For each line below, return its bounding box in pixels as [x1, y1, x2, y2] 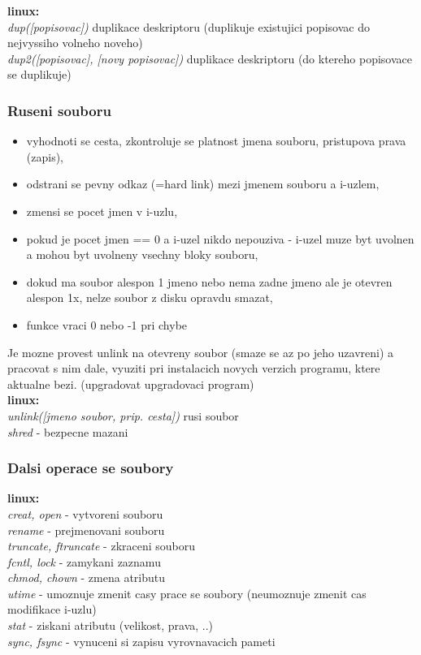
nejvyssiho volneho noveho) [7, 34, 143, 51]
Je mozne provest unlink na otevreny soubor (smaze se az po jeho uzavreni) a [7, 343, 394, 360]
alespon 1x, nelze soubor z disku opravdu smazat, [26, 289, 273, 306]
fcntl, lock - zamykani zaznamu [7, 553, 161, 570]
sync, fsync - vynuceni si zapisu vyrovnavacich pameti [7, 632, 276, 649]
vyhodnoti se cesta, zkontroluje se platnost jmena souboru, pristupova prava [26, 132, 406, 149]
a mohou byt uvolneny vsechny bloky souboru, [26, 246, 258, 263]
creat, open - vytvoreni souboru [7, 505, 163, 522]
